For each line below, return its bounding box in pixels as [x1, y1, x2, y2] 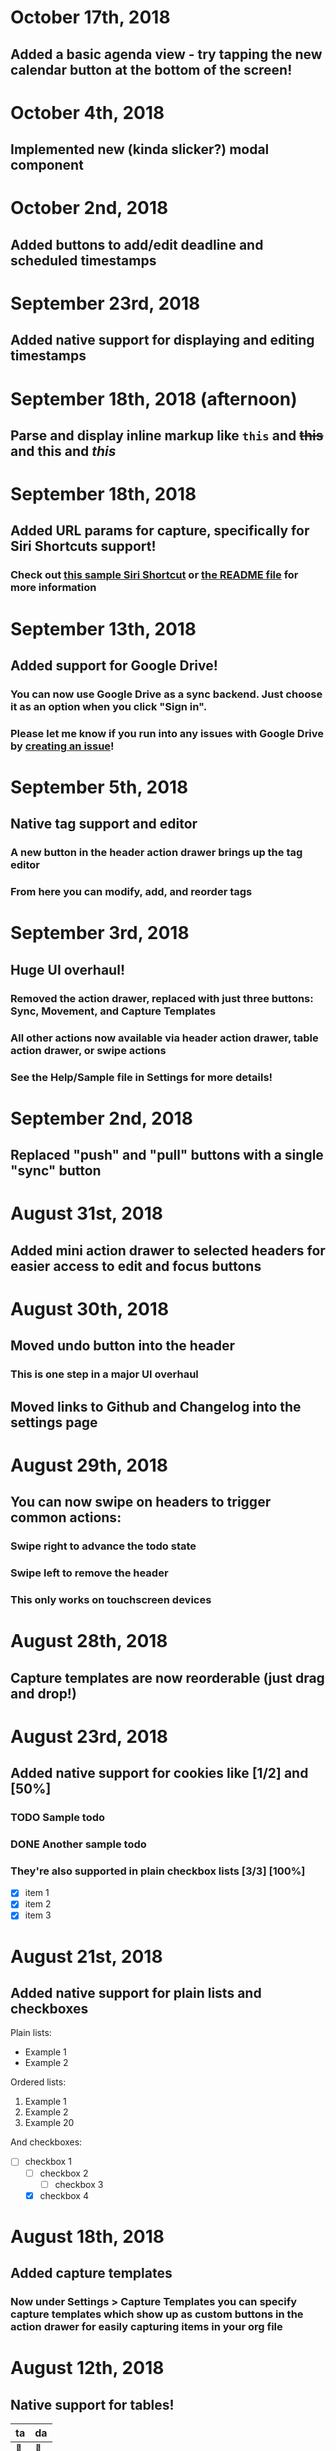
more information [10, 581, 97, 595]
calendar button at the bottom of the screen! [10, 61, 293, 78]
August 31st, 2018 [10, 1202, 164, 1225]
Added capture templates [10, 2265, 173, 2282]
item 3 [24, 1909, 52, 1921]
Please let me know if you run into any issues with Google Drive [10, 726, 325, 740]
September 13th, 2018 [10, 617, 197, 640]
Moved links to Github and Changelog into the [10, 1398, 302, 1415]
